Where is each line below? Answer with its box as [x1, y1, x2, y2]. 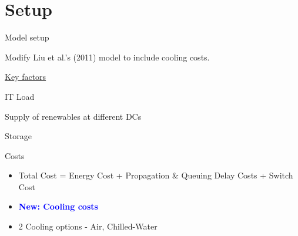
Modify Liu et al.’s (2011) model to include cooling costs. [5, 50, 210, 63]
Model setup [5, 31, 49, 43]
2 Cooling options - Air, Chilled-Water [18, 220, 158, 232]
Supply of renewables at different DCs [5, 110, 142, 122]
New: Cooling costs [18, 200, 98, 213]
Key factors [5, 70, 46, 83]
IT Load [5, 90, 35, 102]
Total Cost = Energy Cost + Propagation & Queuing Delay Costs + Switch [18, 169, 293, 181]
